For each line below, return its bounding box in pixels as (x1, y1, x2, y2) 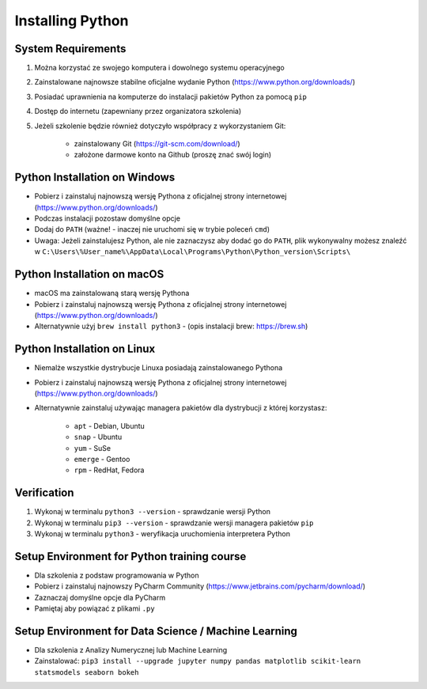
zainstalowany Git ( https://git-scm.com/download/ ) (74, 139, 240, 149)
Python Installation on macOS (14, 267, 164, 281)
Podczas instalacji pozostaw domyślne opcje (34, 214, 181, 223)
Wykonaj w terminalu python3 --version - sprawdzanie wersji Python (34, 507, 270, 517)
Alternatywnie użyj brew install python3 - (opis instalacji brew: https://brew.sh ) (34, 321, 308, 331)
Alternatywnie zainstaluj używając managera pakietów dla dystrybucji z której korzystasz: (34, 403, 327, 413)
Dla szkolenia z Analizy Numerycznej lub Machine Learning (34, 645, 228, 655)
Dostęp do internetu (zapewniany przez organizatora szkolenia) (34, 107, 242, 116)
